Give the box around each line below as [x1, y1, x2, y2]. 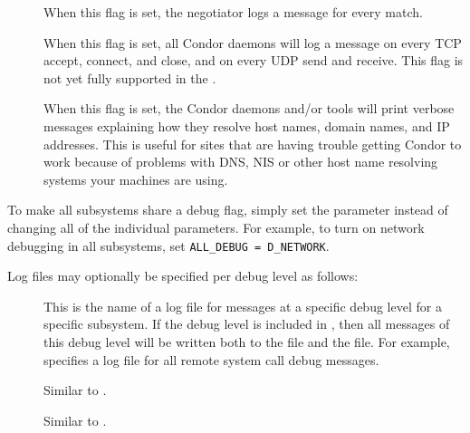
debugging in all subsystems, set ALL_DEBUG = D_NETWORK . [7, 236, 330, 255]
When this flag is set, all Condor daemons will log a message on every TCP [43, 33, 462, 52]
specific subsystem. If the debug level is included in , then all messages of [43, 314, 450, 333]
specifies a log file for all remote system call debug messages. [43, 350, 379, 369]
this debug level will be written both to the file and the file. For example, [43, 332, 450, 351]
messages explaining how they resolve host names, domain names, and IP [43, 116, 450, 135]
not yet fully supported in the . [43, 68, 216, 87]
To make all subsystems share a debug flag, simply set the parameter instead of [7, 200, 448, 219]
